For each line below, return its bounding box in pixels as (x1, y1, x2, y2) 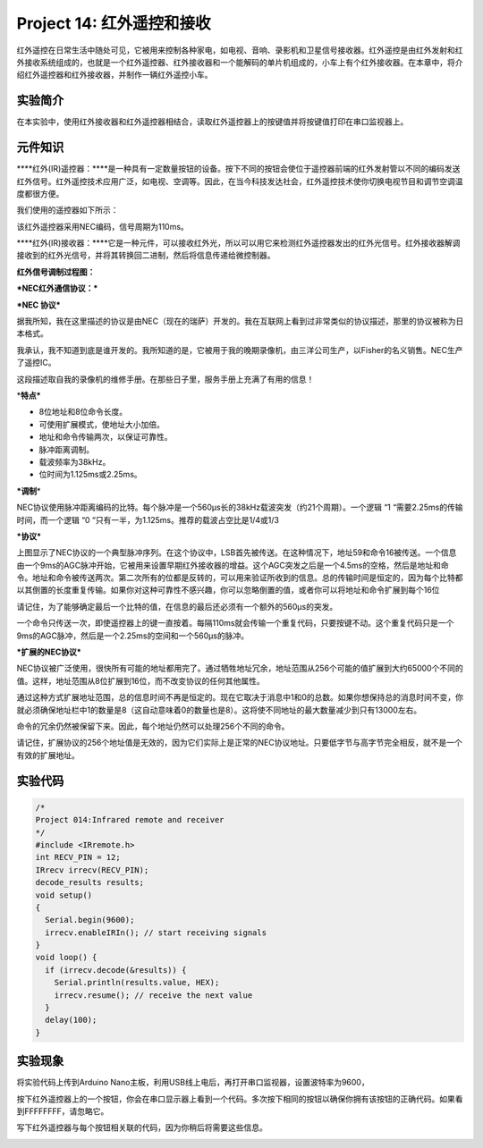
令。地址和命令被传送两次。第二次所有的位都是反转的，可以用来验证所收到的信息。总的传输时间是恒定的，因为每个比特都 (16, 572, 463, 583)
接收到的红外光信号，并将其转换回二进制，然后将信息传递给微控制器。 (16, 250, 275, 261)
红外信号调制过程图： (16, 266, 96, 277)
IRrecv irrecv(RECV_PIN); (35, 865, 149, 875)
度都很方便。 (16, 188, 64, 198)
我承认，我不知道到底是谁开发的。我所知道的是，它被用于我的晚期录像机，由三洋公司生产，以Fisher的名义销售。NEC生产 (16, 344, 463, 355)
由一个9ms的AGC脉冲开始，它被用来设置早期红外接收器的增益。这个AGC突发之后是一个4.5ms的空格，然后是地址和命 (16, 560, 449, 570)
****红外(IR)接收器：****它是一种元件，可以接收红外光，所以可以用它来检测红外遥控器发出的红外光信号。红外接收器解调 (16, 238, 461, 249)
